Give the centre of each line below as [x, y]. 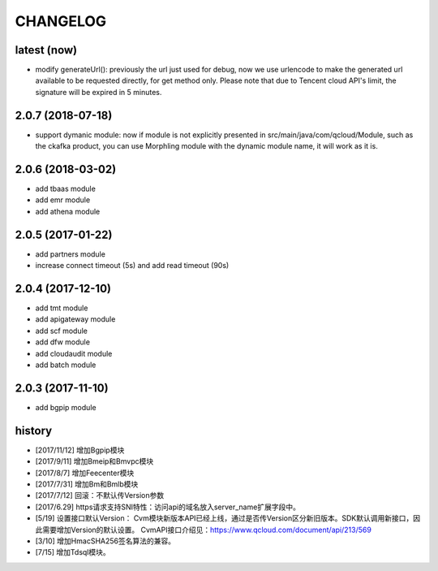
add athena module [68, 211]
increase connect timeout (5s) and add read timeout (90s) [132, 266]
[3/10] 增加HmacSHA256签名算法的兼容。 [105, 541]
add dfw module [63, 342]
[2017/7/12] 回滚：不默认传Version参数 [100, 495]
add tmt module [62, 308]
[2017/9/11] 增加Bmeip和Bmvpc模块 [94, 461]
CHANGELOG [61, 21]
